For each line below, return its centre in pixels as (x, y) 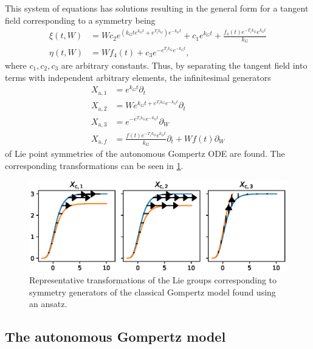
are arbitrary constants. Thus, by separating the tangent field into (184, 65)
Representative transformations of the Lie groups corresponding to (153, 280)
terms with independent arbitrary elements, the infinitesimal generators (138, 77)
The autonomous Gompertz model (115, 337)
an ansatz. (48, 304)
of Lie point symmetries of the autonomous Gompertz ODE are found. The (145, 154)
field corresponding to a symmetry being (80, 20)
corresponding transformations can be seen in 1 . (94, 165)
